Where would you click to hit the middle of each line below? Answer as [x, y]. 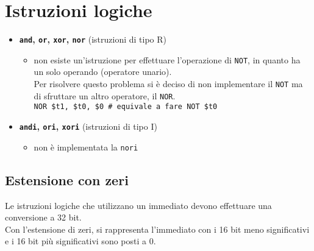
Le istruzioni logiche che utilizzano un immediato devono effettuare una [138, 205]
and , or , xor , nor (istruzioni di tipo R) [93, 39]
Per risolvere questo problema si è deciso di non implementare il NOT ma [168, 84]
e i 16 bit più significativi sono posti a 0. [80, 241]
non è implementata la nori [86, 147]
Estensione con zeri [67, 179]
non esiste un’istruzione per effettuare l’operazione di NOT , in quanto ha [167, 59]
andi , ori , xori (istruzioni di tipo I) [88, 126]
